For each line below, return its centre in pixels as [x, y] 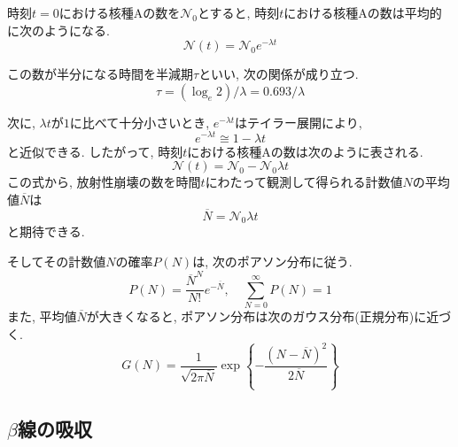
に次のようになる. [58, 30]
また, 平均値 [42, 316]
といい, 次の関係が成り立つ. [279, 74]
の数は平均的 [404, 12]
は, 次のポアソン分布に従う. [272, 261]
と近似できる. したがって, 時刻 [95, 151]
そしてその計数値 [57, 261]
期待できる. [52, 231]
